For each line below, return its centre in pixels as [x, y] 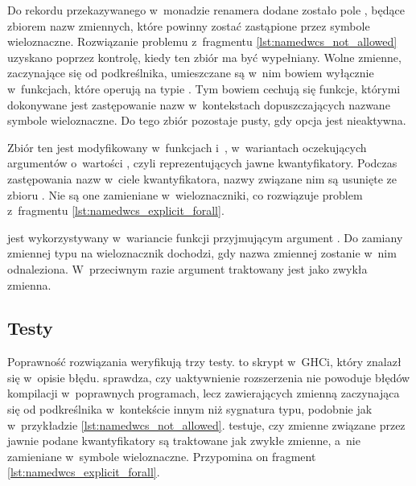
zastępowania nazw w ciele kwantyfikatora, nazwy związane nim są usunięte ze [202, 178]
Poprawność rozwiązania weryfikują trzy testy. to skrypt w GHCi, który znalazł [204, 362]
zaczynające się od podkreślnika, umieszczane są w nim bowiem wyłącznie [191, 73]
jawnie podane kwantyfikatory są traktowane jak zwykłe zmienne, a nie [184, 441]
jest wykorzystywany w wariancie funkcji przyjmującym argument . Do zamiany [205, 237]
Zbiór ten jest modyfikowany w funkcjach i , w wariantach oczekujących [187, 147]
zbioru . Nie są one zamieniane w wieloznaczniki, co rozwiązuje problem [185, 194]
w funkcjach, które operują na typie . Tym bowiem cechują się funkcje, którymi [204, 88]
